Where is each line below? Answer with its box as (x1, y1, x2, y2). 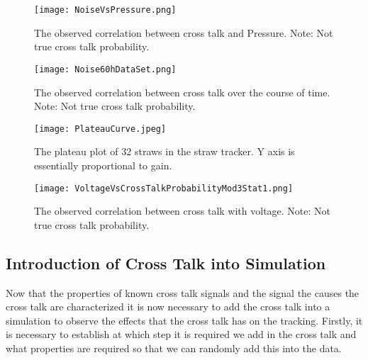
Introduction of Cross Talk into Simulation (6, 252, 326, 274)
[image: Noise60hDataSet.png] (34, 64, 177, 74)
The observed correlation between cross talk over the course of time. (34, 84, 330, 99)
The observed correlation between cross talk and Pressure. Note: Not (34, 25, 333, 40)
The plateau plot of (34, 144, 118, 159)
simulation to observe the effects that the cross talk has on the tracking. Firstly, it (6, 313, 363, 327)
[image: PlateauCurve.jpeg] (34, 123, 167, 134)
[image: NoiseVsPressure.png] (34, 5, 177, 15)
